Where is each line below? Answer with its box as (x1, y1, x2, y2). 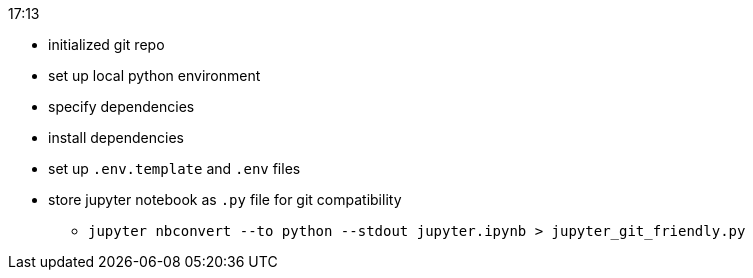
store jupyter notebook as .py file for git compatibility (48, 191, 402, 208)
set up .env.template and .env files (48, 160, 301, 177)
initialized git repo (48, 36, 165, 53)
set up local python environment (48, 67, 261, 84)
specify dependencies (48, 98, 195, 115)
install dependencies (48, 129, 184, 146)
